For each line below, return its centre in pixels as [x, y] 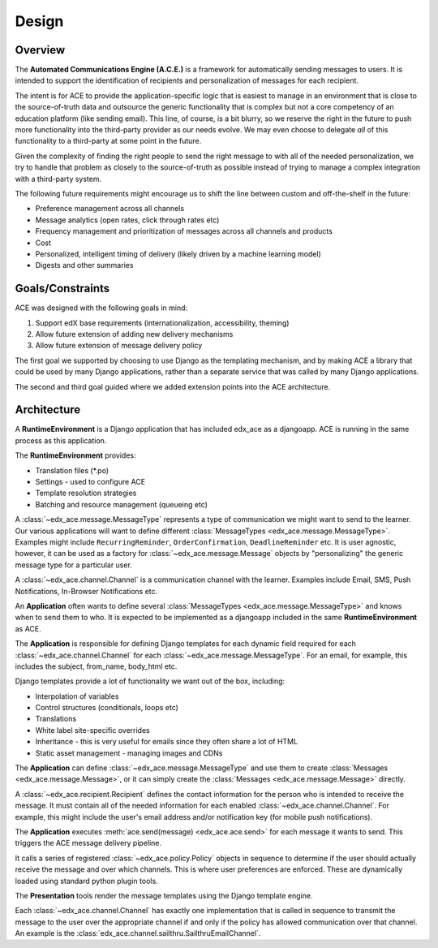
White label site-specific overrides [92, 730]
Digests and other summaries [84, 265]
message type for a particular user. [74, 565]
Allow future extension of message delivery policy [119, 346]
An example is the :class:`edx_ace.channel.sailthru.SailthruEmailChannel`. [138, 933]
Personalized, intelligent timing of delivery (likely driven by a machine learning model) [178, 254]
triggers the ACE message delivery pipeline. [88, 843]
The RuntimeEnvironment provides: [75, 455]
